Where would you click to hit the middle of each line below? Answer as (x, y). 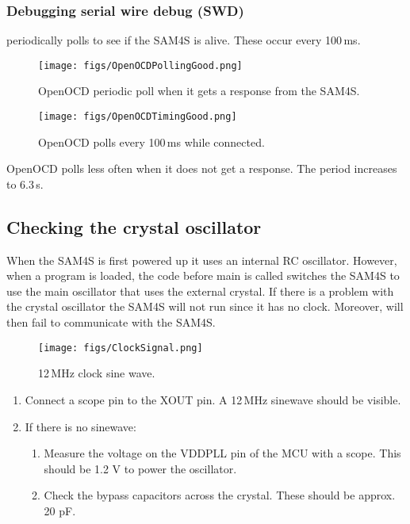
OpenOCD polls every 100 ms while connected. (151, 142)
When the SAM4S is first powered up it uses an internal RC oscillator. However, (202, 260)
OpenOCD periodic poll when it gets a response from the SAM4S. (199, 91)
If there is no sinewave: (80, 426)
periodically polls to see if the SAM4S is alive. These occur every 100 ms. (184, 40)
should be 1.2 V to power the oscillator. (140, 468)
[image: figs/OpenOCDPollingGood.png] (140, 65)
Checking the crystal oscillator (134, 226)
